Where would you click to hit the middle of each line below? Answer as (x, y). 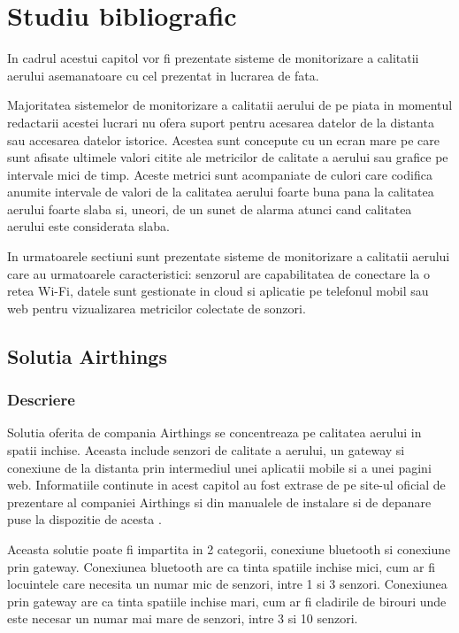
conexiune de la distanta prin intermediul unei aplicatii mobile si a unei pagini (219, 467)
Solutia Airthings (87, 355)
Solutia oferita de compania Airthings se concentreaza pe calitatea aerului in (214, 432)
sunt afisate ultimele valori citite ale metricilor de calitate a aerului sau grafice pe (228, 157)
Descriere (41, 400)
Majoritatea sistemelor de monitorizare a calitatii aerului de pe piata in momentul (230, 105)
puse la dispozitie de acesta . (84, 519)
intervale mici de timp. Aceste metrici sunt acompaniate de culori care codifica (220, 174)
